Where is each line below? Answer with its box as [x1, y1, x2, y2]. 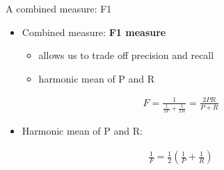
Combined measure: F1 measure [22, 24, 166, 39]
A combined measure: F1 [6, 1, 112, 15]
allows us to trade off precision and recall [38, 48, 214, 62]
